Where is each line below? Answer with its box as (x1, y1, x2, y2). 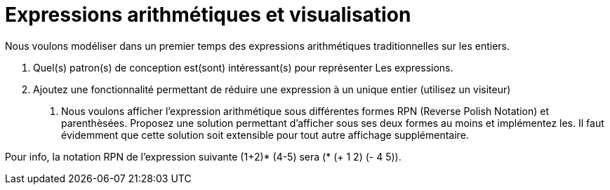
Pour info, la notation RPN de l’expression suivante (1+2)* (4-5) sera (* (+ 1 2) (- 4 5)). (5, 150, 402, 163)
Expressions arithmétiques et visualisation (5, 3, 411, 27)
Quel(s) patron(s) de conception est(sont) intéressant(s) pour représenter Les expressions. (33, 61, 453, 74)
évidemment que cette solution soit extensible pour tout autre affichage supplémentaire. (61, 128, 469, 141)
